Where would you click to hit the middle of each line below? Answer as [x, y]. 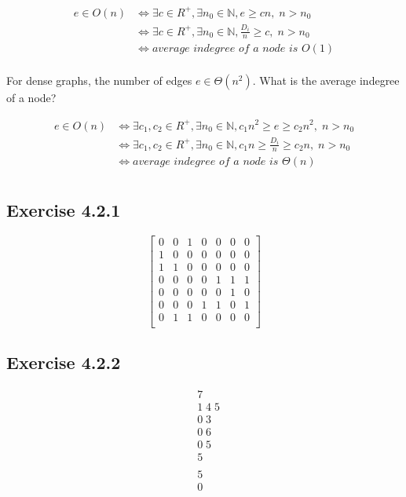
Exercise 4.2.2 [64, 362]
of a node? [31, 98]
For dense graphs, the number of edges [99, 80]
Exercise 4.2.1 [64, 209]
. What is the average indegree [326, 80]
